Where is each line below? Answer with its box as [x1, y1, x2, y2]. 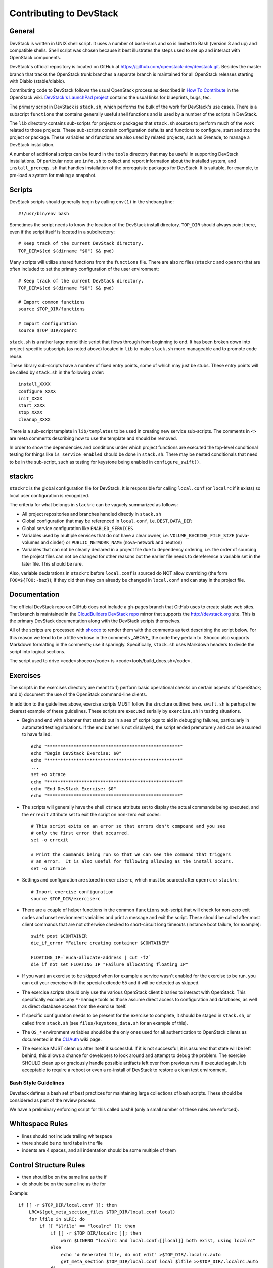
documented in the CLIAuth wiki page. [22, 1036, 102, 1042]
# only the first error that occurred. [31, 830, 130, 836]
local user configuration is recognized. [9, 492, 89, 499]
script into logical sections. [9, 648, 66, 654]
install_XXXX [18, 381, 51, 387]
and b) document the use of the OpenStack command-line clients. [9, 691, 147, 697]
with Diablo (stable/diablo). [9, 78, 66, 84]
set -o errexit [31, 837, 69, 843]
